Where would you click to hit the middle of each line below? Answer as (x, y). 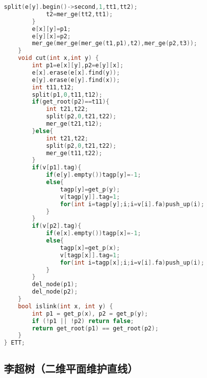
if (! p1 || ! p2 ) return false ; (83, 321)
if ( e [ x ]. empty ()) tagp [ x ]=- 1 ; (93, 233)
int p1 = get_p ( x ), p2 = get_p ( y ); (90, 313)
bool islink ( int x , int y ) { (65, 306)
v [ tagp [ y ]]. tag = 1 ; (90, 197)
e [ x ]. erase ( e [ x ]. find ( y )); (76, 72)
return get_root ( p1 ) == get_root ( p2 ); (95, 328)
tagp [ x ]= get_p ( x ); (90, 248)
